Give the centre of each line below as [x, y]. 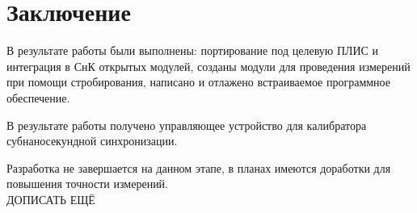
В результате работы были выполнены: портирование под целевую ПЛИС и [193, 50]
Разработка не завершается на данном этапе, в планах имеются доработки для [199, 167]
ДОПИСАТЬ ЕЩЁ [51, 199]
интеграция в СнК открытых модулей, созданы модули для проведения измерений [208, 66]
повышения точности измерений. [88, 184]
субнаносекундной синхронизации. [92, 141]
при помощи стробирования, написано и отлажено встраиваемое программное [198, 82]
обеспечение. [38, 97]
